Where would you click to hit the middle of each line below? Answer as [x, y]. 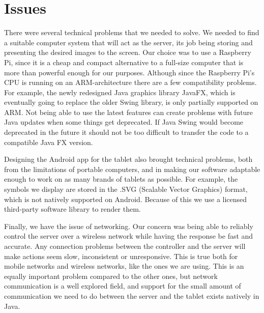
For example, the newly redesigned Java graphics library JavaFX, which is [120, 92]
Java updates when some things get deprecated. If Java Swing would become [124, 122]
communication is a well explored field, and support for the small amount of [123, 286]
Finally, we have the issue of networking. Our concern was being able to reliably [129, 226]
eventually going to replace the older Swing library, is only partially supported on [131, 102]
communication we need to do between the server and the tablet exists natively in [132, 295]
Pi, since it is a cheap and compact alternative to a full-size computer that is [124, 62]
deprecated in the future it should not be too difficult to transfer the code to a [126, 132]
